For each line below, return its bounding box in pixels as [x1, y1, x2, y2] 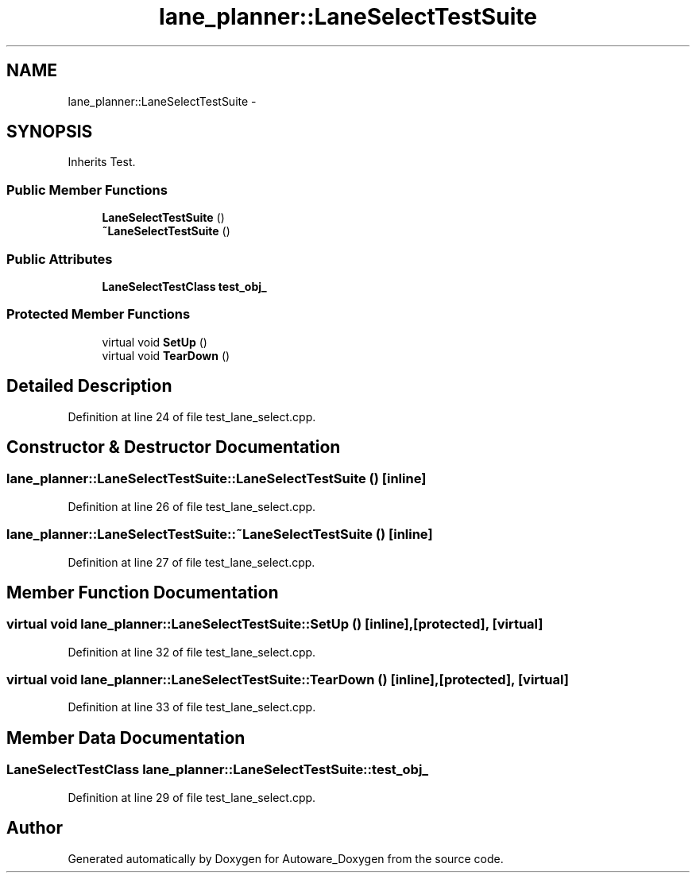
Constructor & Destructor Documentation [6, 436, 341, 457]
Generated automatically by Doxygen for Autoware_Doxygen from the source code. [68, 851, 504, 865]
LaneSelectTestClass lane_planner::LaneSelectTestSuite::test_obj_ [6, 761, 429, 778]
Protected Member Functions [6, 306, 191, 323]
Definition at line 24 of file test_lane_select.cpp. [68, 409, 316, 424]
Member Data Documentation [6, 727, 246, 748]
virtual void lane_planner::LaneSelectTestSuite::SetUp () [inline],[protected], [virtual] [6, 616, 543, 633]
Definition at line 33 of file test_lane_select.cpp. [68, 700, 316, 714]
